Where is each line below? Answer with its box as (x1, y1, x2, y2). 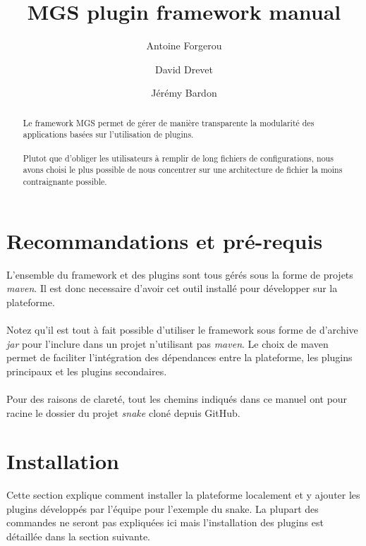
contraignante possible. (23, 175, 107, 187)
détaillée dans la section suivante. (6, 529, 150, 544)
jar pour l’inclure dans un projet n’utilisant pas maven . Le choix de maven (6, 336, 329, 351)
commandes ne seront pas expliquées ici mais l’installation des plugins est (6, 515, 324, 530)
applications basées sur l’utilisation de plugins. (23, 128, 194, 140)
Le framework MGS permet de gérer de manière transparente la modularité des (23, 116, 315, 128)
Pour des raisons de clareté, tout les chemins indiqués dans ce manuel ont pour (6, 391, 348, 406)
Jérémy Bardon (151, 85, 217, 100)
